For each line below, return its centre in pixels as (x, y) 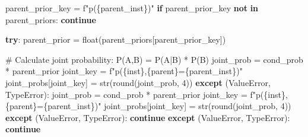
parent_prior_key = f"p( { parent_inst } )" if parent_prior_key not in (132, 8)
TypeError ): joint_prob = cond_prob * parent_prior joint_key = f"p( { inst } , (147, 94)
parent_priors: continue (51, 19)
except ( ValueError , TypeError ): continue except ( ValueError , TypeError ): (148, 117)
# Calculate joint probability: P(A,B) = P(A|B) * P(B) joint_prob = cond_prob (154, 59)
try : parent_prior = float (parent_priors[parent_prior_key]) (116, 39)
